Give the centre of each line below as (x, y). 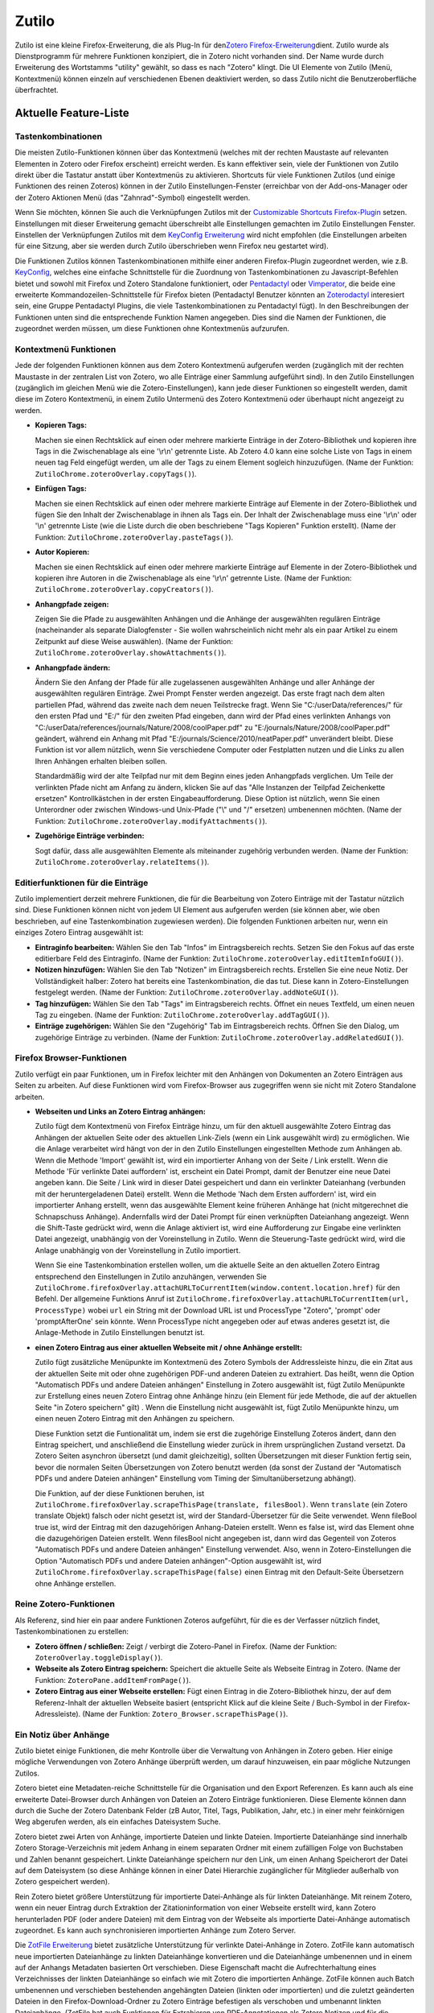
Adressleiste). (58, 1713)
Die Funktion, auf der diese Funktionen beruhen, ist (120, 1493)
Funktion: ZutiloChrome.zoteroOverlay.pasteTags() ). (134, 537)
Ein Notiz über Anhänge (62, 1734)
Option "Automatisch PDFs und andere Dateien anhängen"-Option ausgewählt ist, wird (178, 1560)
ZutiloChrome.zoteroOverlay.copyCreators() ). (124, 589)
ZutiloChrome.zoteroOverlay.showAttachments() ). (131, 653)
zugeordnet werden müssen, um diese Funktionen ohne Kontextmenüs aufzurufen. (152, 329)
